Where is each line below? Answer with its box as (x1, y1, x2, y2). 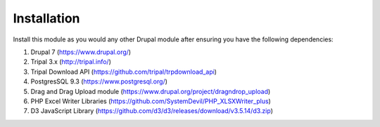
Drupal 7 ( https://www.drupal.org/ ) (30, 48, 132, 56)
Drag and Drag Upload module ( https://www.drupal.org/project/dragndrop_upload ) (30, 87, 271, 95)
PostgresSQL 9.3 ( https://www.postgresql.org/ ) (30, 77, 168, 86)
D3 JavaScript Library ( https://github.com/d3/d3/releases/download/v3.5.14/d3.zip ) (30, 107, 274, 115)
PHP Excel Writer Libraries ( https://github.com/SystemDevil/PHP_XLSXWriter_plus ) (30, 97, 271, 105)
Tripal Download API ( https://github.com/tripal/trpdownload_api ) (30, 67, 217, 76)
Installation (13, 11, 80, 26)
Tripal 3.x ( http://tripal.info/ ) (30, 58, 112, 66)
